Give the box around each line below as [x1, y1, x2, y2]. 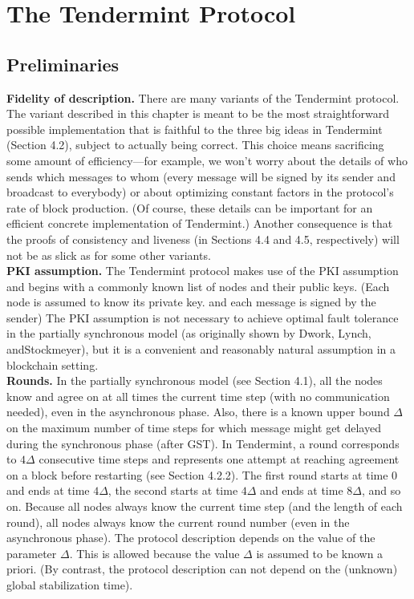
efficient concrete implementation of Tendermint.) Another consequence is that [6, 215, 393, 232]
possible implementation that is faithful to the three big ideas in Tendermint [6, 120, 383, 137]
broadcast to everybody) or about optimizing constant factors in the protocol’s [6, 184, 394, 200]
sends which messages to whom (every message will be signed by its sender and [6, 168, 396, 184]
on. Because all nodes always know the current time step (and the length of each [6, 498, 403, 515]
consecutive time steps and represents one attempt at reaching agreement [39, 451, 400, 467]
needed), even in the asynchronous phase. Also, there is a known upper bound [6, 403, 390, 420]
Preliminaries [6, 51, 120, 76]
